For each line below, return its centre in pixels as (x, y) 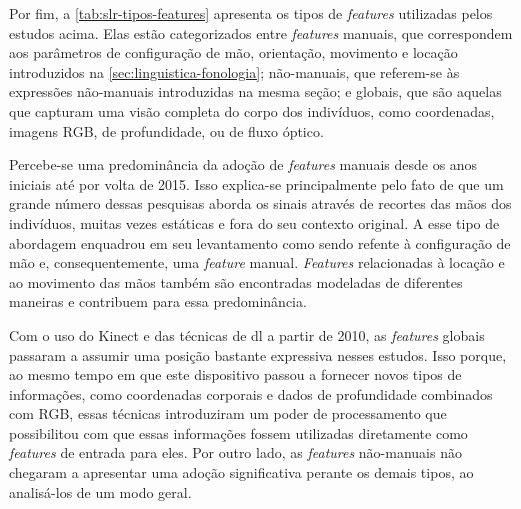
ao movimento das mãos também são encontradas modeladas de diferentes (236, 281)
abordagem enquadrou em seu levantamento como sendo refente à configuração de (260, 242)
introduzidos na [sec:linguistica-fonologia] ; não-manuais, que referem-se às (234, 71)
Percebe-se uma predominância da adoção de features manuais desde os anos (243, 164)
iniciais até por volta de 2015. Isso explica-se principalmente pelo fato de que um (256, 183)
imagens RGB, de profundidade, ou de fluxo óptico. (166, 130)
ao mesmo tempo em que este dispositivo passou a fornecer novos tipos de (235, 374)
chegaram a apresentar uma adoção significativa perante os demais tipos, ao (241, 472)
